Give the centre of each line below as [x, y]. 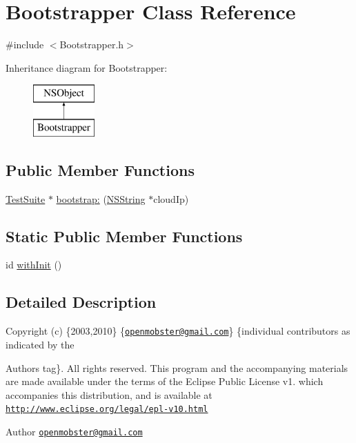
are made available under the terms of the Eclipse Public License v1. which [165, 381]
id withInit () [34, 265]
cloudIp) [171, 198]
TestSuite [26, 198]
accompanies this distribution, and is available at [109, 394]
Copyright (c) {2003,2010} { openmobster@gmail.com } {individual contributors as [178, 331]
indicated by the [40, 344]
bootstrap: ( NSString [101, 198]
